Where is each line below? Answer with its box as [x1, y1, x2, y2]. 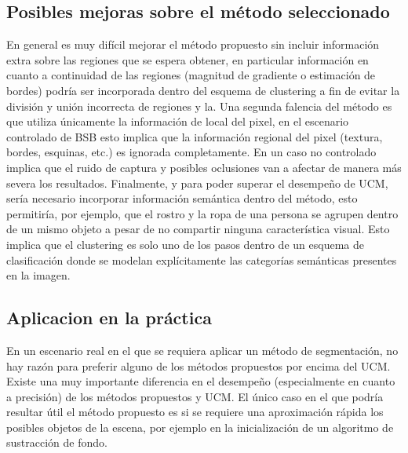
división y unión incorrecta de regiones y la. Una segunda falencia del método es [6, 97, 392, 114]
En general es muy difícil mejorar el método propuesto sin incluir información [6, 36, 380, 53]
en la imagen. [6, 267, 71, 283]
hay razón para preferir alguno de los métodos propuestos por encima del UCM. [6, 357, 391, 374]
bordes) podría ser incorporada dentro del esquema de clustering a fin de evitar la [6, 82, 400, 98]
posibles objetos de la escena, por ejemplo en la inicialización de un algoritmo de [6, 418, 394, 435]
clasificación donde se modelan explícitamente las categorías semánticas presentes [6, 251, 397, 268]
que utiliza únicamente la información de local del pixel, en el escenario [6, 113, 349, 130]
